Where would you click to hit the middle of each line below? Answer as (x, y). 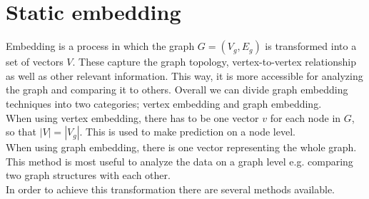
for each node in (305, 117)
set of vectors (35, 62)
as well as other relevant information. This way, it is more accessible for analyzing (184, 75)
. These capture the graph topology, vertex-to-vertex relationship (214, 62)
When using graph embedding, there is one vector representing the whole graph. (181, 147)
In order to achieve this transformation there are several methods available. (171, 189)
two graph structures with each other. (88, 175)
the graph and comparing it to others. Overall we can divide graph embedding (177, 90)
